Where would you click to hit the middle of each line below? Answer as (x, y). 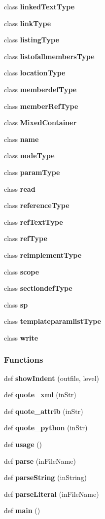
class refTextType (34, 222)
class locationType (35, 73)
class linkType (28, 23)
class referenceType (37, 205)
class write (21, 337)
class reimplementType (43, 255)
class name (21, 139)
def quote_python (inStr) (46, 428)
